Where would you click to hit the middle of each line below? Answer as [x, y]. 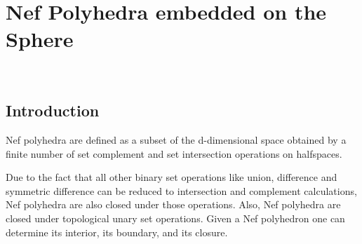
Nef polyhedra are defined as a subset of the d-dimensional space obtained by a [176, 140]
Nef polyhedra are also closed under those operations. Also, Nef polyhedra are [173, 204]
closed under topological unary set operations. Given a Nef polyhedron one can [175, 218]
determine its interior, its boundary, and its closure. [117, 232]
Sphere [40, 39]
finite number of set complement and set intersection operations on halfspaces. [174, 153]
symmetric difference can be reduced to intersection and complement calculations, [181, 190]
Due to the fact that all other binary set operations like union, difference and [172, 177]
